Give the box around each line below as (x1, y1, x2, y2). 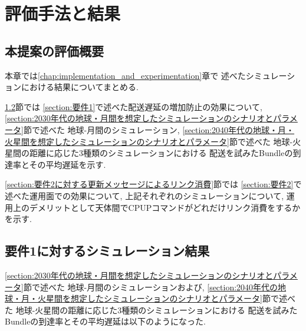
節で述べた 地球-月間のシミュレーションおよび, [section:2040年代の (23, 280, 278, 293)
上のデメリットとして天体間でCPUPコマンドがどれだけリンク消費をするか (12, 201, 301, 213)
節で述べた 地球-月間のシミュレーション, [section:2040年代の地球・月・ (23, 123, 295, 135)
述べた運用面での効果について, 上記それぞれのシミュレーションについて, (5, 189, 284, 201)
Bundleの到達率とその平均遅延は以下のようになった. (5, 315, 206, 327)
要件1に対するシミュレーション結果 (5, 241, 210, 260)
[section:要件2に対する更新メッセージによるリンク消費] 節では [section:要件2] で (5, 178, 302, 190)
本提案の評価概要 (5, 41, 104, 59)
